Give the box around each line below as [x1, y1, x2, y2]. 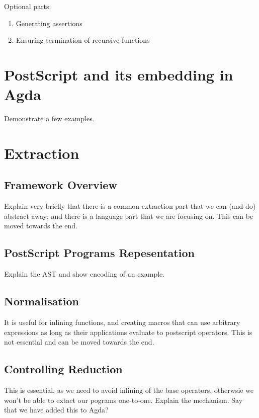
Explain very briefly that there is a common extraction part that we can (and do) [4, 201, 256, 211]
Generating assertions [16, 18, 82, 28]
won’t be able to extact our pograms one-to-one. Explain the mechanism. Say [4, 394, 243, 405]
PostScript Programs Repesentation [4, 245, 195, 261]
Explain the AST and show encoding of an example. [4, 269, 165, 279]
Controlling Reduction [4, 361, 123, 377]
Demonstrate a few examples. [4, 113, 95, 124]
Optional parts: [4, 1, 51, 11]
